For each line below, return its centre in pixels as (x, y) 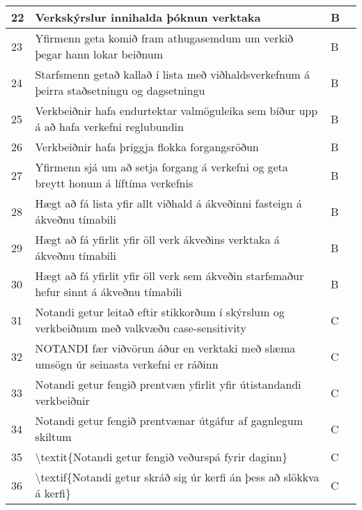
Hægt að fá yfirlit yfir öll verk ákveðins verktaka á (157, 239)
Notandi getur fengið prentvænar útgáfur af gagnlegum (169, 420)
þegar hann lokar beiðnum (99, 54)
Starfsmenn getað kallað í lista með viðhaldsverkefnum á (172, 74)
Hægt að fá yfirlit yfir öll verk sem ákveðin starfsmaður (170, 276)
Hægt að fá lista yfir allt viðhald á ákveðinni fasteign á (168, 203)
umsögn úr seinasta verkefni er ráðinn (127, 364)
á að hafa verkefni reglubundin (109, 126)
